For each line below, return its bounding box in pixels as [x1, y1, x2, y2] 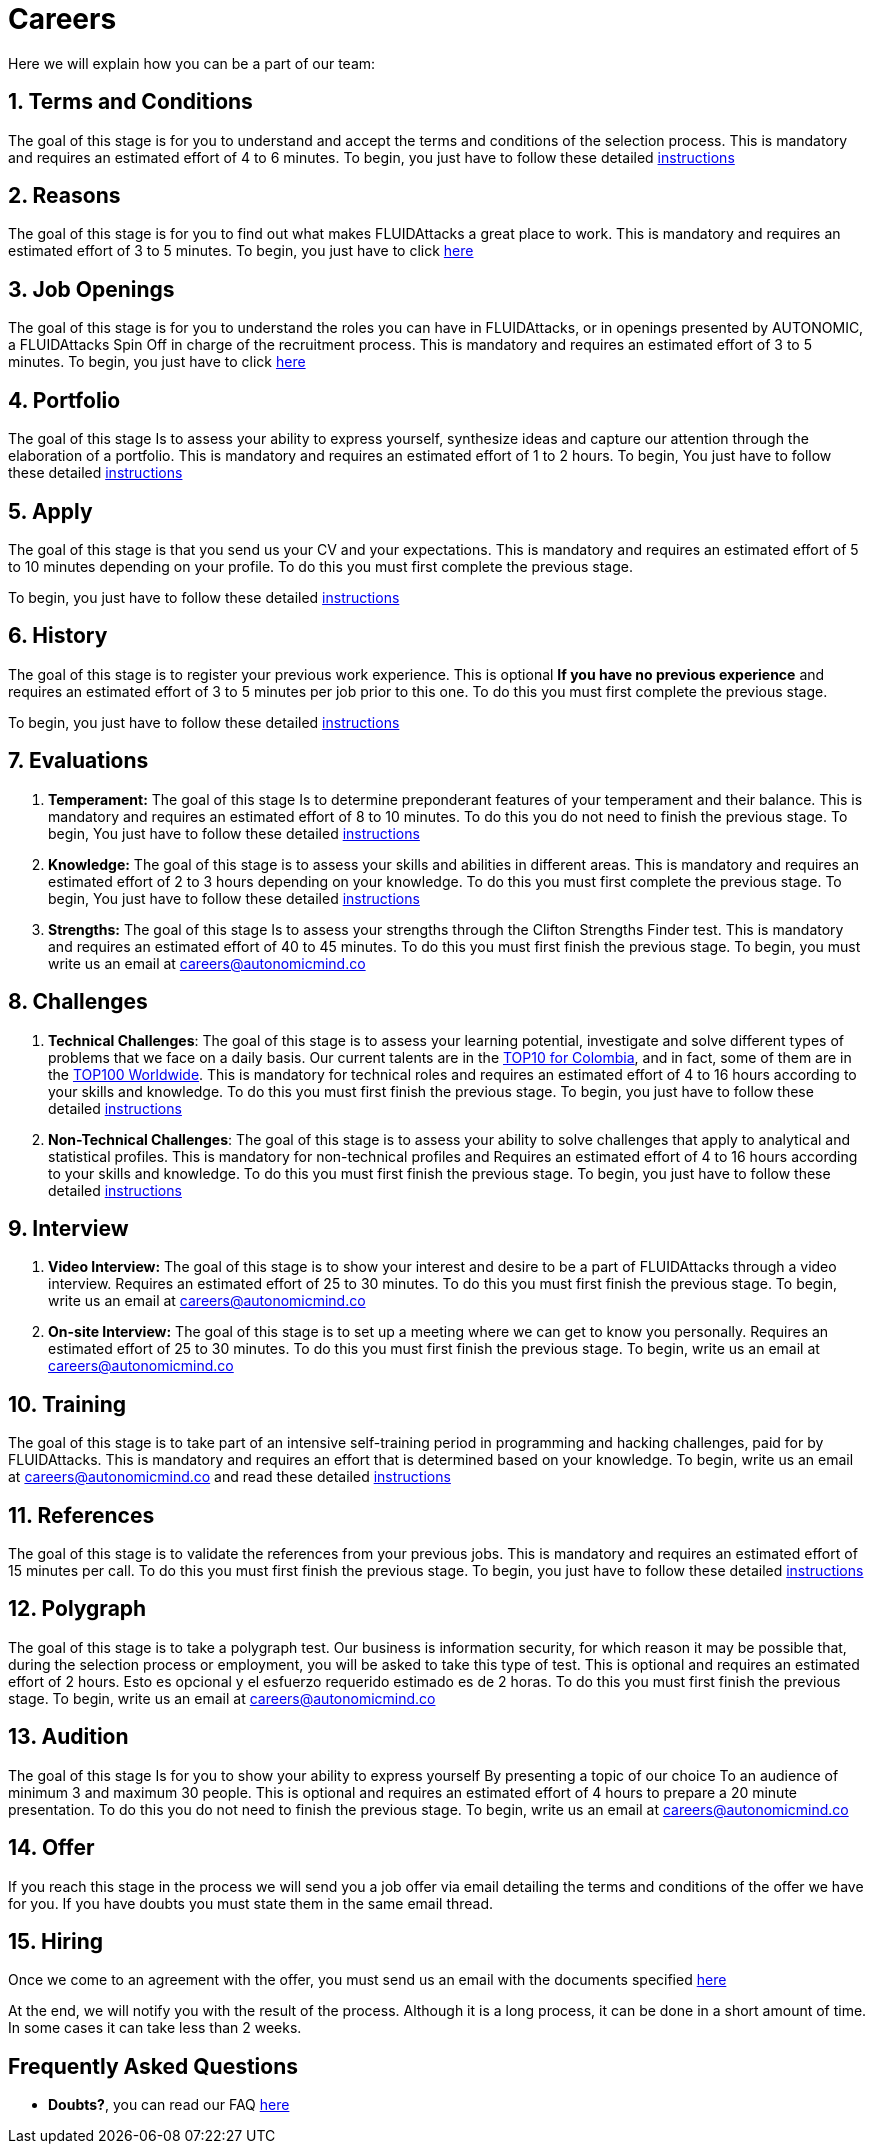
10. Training [8, 1391, 127, 1417]
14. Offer [8, 1835, 95, 1861]
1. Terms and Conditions [8, 89, 253, 115]
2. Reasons [8, 183, 121, 209]
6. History [8, 623, 108, 649]
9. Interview [8, 1215, 129, 1241]
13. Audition [8, 1724, 129, 1750]
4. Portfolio [8, 387, 121, 413]
